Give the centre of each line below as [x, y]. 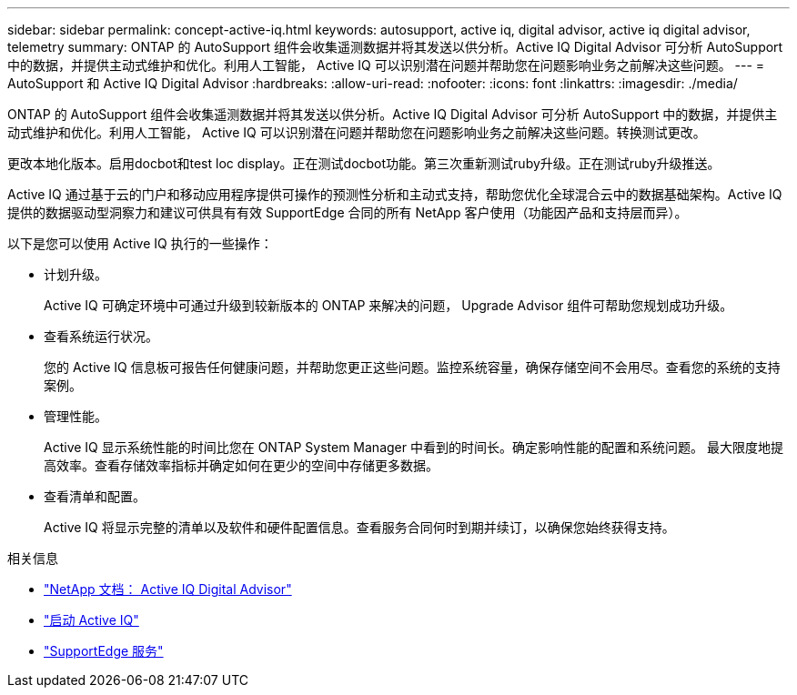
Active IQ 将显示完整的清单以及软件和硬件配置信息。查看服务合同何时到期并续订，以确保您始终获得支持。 [359, 527]
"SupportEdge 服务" [104, 651]
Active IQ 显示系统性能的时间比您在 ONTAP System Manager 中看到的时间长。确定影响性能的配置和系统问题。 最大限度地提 [414, 447]
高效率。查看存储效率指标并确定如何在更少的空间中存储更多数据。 [241, 465]
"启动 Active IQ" [91, 620]
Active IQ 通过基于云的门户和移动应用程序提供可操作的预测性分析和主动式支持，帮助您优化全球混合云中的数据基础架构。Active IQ [395, 194]
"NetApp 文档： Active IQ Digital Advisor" [168, 589]
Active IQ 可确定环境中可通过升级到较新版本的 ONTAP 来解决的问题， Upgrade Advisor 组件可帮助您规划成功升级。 [388, 305]
